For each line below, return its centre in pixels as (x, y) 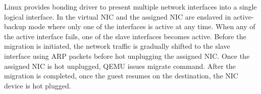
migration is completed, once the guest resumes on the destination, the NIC (121, 76)
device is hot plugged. (38, 85)
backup (15, 26)
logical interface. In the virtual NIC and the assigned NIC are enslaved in (118, 16)
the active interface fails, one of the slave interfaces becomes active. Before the (125, 36)
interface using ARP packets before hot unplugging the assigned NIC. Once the (127, 56)
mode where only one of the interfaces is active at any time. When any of (142, 26)
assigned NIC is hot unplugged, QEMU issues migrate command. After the (120, 66)
